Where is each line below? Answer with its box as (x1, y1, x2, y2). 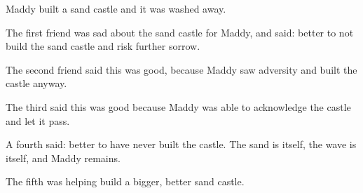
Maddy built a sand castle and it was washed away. (6, 1, 226, 15)
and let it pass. (6, 113, 70, 128)
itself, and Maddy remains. (6, 150, 121, 165)
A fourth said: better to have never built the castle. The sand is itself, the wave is (6, 137, 357, 152)
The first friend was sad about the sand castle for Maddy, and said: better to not (6, 25, 354, 39)
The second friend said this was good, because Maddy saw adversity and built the (6, 62, 357, 76)
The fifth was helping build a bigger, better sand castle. (6, 174, 245, 189)
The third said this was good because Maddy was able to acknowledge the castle (6, 99, 351, 114)
